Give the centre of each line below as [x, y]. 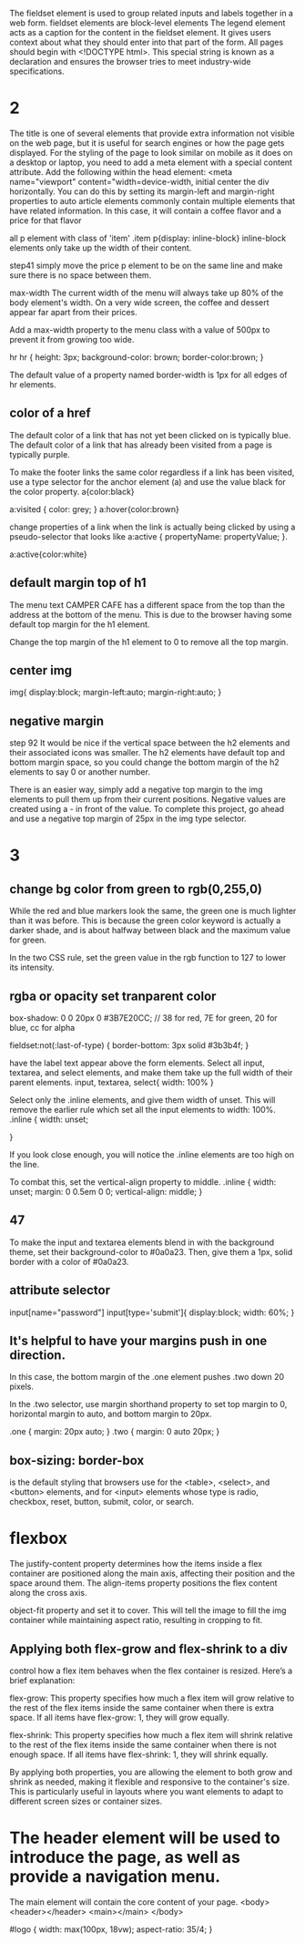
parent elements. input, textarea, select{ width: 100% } [112, 1082]
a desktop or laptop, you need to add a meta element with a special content [151, 162]
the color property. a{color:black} [72, 491]
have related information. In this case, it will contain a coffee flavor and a [146, 211]
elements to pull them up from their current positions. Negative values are [148, 799]
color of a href [50, 413]
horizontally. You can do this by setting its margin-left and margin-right [142, 191]
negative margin [57, 720]
